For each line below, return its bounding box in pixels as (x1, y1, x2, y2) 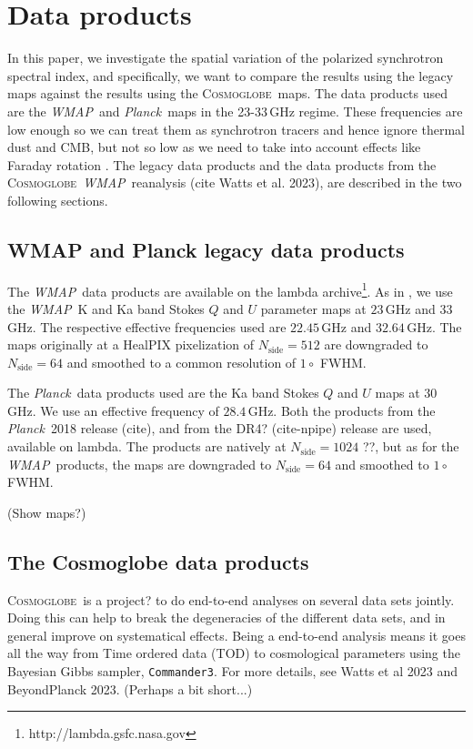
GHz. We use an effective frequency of (7, 400, 219, 420)
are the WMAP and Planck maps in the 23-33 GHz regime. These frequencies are (7, 101, 463, 120)
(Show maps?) (7, 502, 86, 521)
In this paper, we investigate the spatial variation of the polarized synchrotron (7, 48, 444, 67)
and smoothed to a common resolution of (66, 352, 297, 371)
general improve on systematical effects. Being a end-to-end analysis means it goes (7, 625, 466, 644)
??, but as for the (363, 437, 459, 456)
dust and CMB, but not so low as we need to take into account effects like (7, 137, 421, 157)
